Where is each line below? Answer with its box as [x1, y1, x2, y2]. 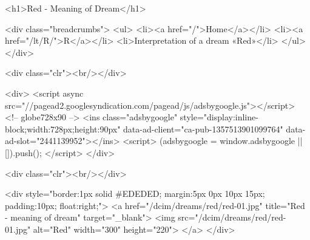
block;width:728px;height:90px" [5, 122, 121, 135]
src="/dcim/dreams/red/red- [178, 211, 286, 224]
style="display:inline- [180, 111, 258, 123]
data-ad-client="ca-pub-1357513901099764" [123, 122, 283, 135]
